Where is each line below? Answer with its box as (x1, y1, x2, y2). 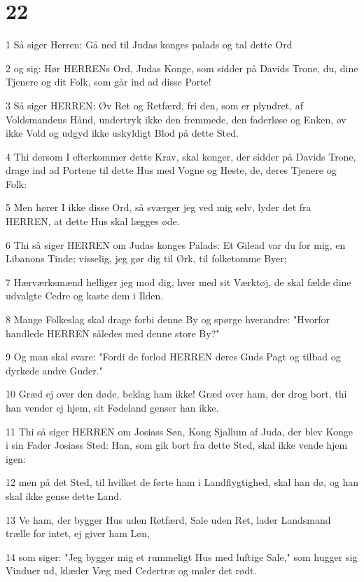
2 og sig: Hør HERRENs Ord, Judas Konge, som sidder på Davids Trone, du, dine (6, 60, 358, 75)
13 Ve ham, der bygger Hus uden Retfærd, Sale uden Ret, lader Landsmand (6, 512, 331, 527)
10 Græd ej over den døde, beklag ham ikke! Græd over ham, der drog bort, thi (6, 386, 347, 401)
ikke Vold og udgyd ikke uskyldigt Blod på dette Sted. (6, 126, 239, 140)
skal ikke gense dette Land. (6, 488, 122, 503)
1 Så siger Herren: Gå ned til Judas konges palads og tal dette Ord (6, 37, 293, 52)
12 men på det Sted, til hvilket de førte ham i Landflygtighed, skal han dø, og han (6, 475, 358, 489)
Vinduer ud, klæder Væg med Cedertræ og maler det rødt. (6, 563, 257, 578)
